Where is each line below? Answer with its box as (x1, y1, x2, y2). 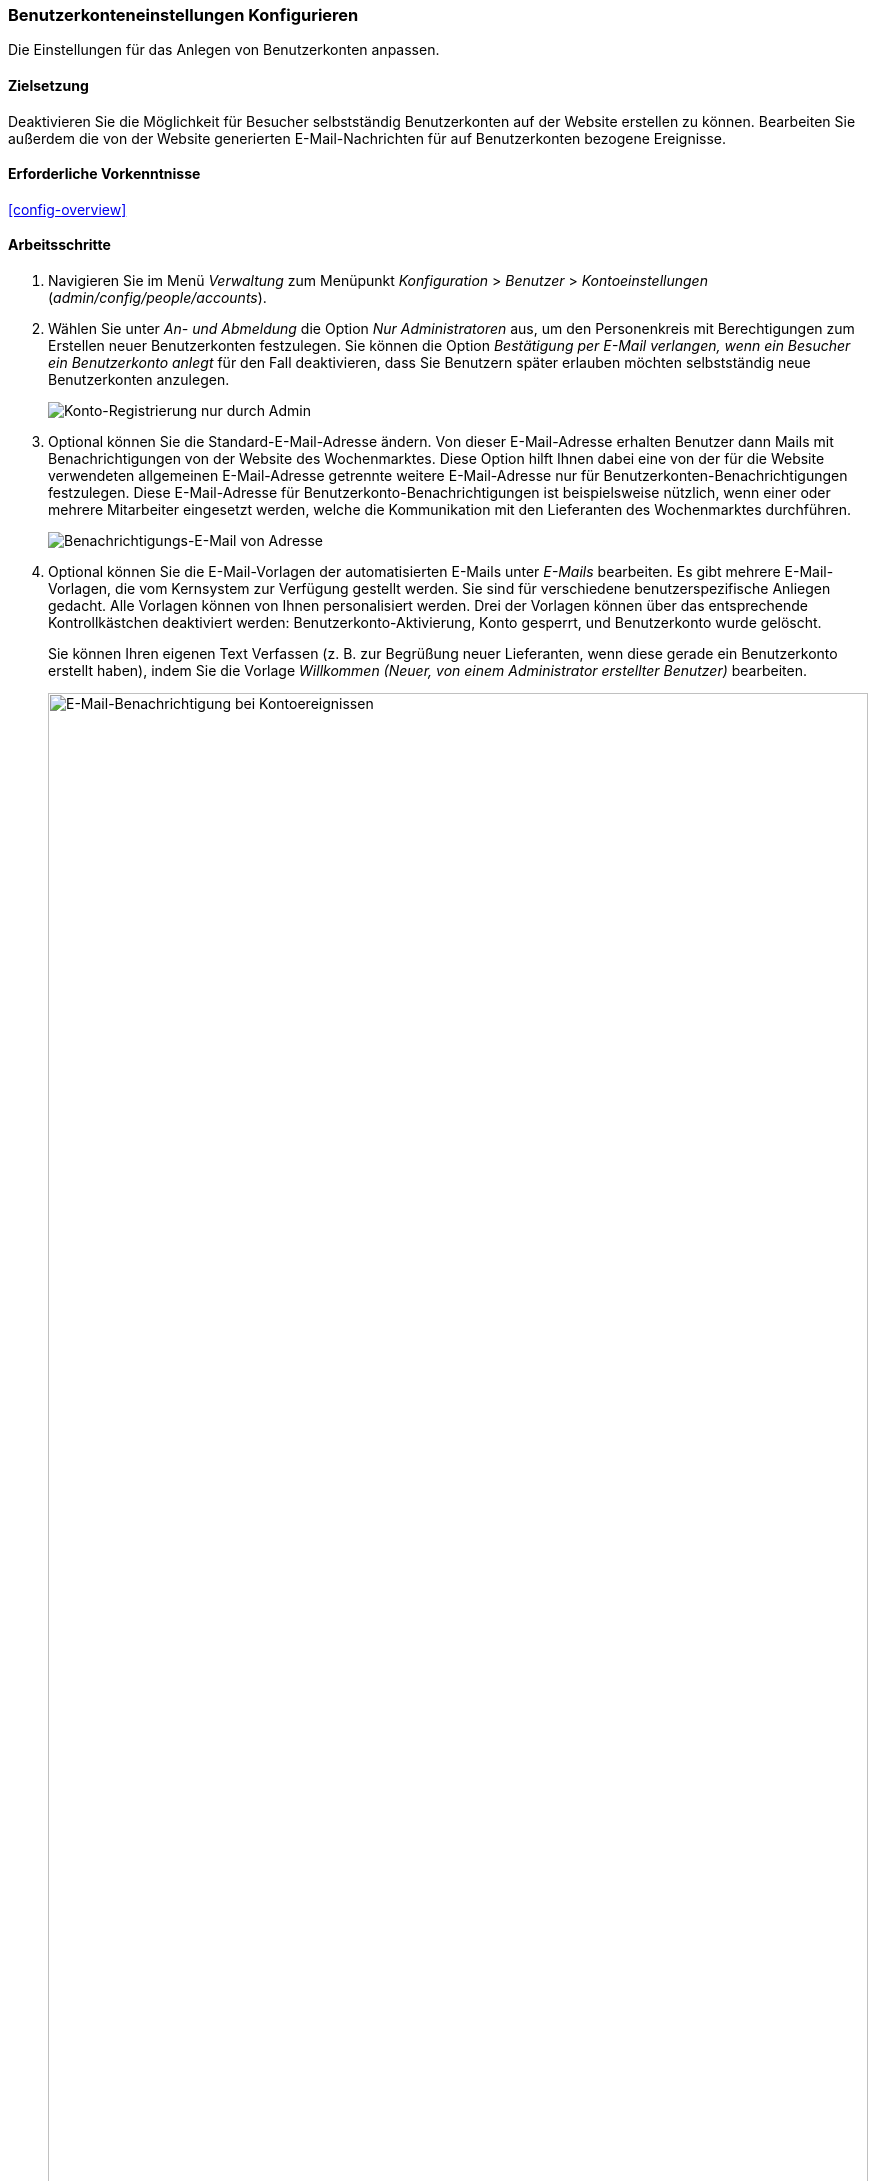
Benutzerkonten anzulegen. (48, 371, 230, 389)
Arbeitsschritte (8, 236, 111, 254)
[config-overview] (8, 200, 127, 218)
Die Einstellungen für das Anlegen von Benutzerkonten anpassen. (8, 41, 440, 59)
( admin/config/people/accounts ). (48, 289, 267, 307)
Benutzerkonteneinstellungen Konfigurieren (8, 5, 359, 25)
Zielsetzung (8, 76, 89, 94)
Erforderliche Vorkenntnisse (8, 165, 201, 183)
